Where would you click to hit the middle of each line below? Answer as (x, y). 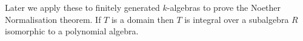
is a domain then (142, 19)
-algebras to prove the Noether (224, 7)
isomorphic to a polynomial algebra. (72, 31)
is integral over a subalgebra (237, 19)
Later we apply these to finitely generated (82, 7)
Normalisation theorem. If (53, 19)
